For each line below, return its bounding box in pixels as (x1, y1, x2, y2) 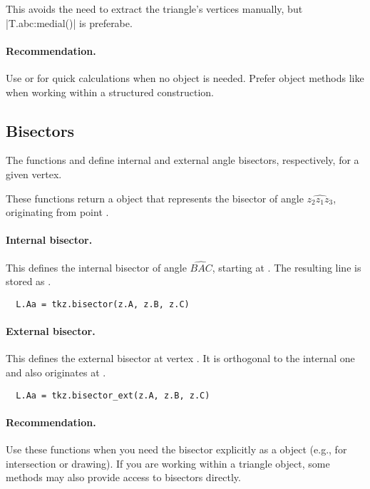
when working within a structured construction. (6, 84, 215, 99)
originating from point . (6, 205, 109, 220)
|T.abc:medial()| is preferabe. (6, 15, 133, 30)
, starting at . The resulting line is (212, 259, 361, 274)
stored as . (6, 274, 51, 289)
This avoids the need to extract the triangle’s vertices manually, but (6, 1, 303, 16)
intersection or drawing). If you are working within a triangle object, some (6, 455, 330, 470)
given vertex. (6, 166, 62, 181)
